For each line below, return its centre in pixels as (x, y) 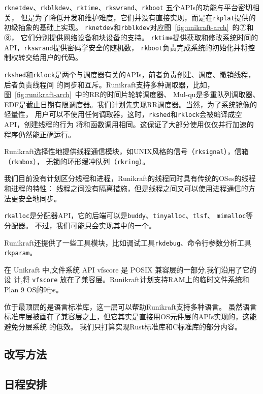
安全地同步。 (39, 198)
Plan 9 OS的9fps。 (34, 290)
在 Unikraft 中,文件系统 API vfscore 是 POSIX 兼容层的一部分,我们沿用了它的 (130, 269)
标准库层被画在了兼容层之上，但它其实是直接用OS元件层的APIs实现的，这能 (130, 316)
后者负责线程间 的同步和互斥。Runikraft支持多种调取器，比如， (109, 84)
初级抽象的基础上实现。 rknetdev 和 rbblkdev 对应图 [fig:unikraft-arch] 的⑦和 (129, 27)
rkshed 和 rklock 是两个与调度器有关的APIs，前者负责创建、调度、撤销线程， (130, 74)
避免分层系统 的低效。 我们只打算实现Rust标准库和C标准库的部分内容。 (123, 326)
